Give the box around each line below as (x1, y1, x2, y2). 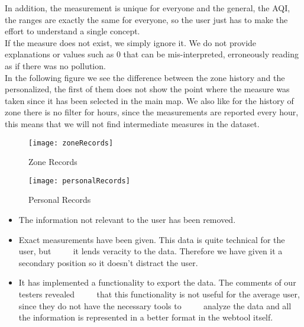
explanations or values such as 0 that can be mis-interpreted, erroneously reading (5, 48, 299, 60)
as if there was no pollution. (5, 59, 106, 72)
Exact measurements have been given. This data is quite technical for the (18, 233, 285, 245)
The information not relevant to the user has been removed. (18, 213, 236, 226)
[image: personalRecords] (28, 176, 130, 185)
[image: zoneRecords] (28, 138, 114, 147)
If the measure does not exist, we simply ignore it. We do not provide (5, 36, 257, 48)
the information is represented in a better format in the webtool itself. (18, 311, 273, 323)
